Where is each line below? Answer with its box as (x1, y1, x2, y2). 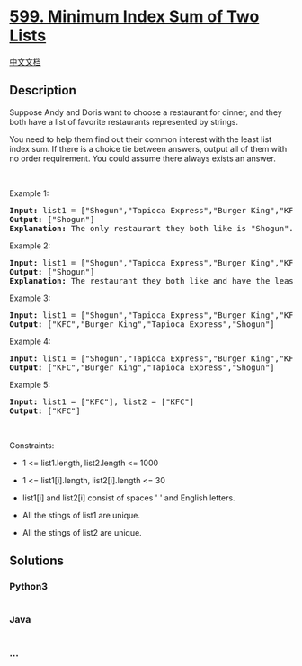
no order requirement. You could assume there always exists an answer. (9, 153, 276, 164)
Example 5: (9, 379, 51, 390)
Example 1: (9, 187, 49, 199)
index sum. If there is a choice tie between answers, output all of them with (9, 143, 288, 154)
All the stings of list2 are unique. (22, 526, 142, 537)
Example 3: (9, 292, 51, 303)
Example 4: (9, 336, 51, 346)
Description (9, 83, 76, 98)
